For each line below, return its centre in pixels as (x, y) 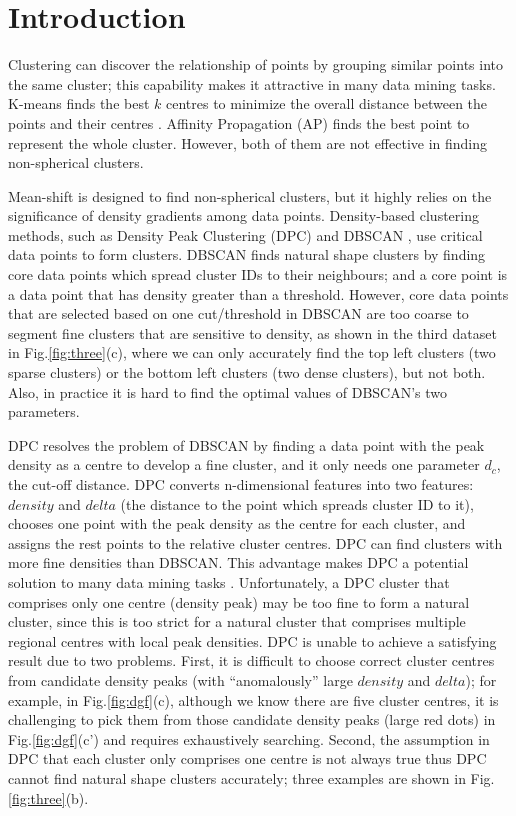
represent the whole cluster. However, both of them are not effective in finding (248, 142)
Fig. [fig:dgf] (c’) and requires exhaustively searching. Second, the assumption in (249, 738)
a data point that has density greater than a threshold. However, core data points (258, 293)
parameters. (44, 411)
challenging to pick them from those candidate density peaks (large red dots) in (252, 719)
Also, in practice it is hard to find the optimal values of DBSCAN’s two (228, 391)
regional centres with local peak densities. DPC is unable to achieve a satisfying (252, 640)
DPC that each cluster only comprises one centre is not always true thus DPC (247, 758)
